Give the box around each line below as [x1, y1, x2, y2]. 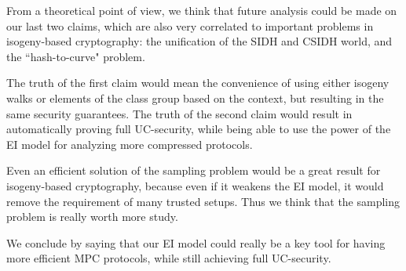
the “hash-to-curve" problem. [6, 48, 145, 64]
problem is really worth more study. [6, 208, 178, 225]
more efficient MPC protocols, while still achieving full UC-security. [6, 250, 331, 266]
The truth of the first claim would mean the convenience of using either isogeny [6, 74, 390, 91]
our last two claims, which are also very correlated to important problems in [6, 17, 374, 34]
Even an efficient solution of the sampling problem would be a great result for [6, 162, 381, 179]
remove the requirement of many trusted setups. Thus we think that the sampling [6, 193, 401, 209]
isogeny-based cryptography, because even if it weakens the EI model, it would [6, 177, 384, 193]
